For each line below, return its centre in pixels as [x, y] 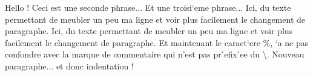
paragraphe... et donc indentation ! [69, 66]
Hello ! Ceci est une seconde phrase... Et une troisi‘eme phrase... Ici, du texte [148, 7]
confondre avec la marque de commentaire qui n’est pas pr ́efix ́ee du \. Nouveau [155, 54]
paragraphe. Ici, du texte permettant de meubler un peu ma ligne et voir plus [149, 31]
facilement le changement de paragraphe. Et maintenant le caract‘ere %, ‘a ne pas [157, 42]
